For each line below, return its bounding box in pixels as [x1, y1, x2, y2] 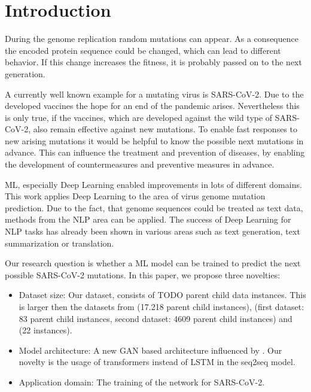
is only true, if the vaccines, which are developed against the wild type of [5, 111, 273, 123]
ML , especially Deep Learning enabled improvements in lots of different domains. [5, 178, 302, 190]
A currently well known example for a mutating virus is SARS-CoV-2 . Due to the [5, 87, 304, 100]
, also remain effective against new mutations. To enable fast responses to [28, 123, 298, 135]
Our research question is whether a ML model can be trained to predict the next [5, 257, 301, 269]
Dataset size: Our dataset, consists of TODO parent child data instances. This [19, 288, 306, 301]
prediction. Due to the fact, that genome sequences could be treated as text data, [5, 201, 303, 214]
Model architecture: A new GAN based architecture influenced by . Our [19, 344, 282, 356]
